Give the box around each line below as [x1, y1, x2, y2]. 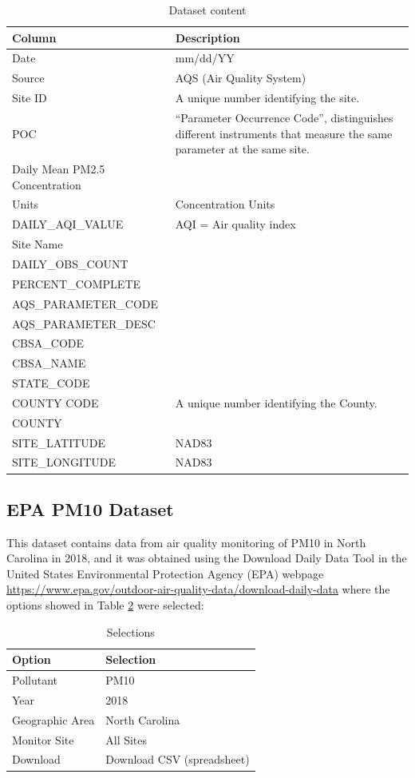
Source [12, 69, 45, 86]
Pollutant [12, 672, 57, 689]
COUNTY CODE [12, 394, 99, 411]
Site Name [12, 236, 63, 252]
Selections [106, 623, 155, 640]
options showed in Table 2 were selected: [6, 597, 204, 613]
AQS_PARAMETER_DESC [12, 315, 156, 331]
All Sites [105, 731, 148, 748]
